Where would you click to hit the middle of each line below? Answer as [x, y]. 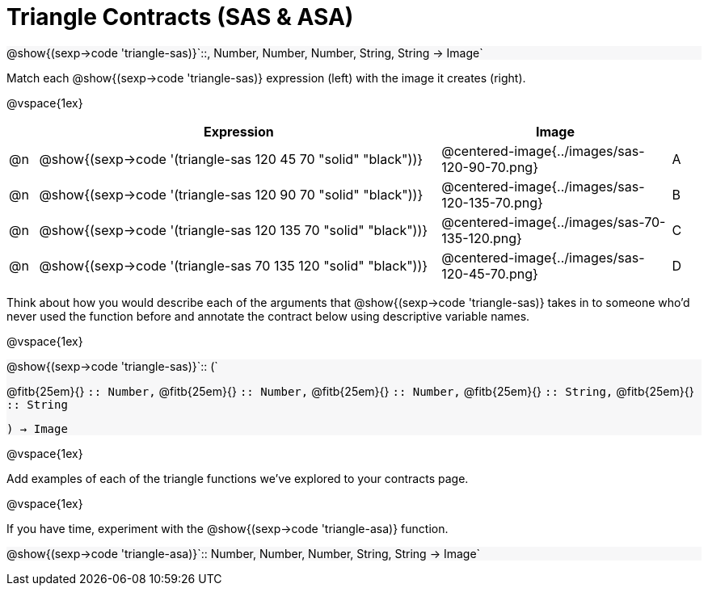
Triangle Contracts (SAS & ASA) [180, 17]
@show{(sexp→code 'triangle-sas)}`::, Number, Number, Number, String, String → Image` [245, 52]
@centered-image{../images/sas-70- [554, 222]
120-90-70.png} [490, 167]
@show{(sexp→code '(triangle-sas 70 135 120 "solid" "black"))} [234, 265]
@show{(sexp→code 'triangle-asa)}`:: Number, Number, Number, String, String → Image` [244, 553]
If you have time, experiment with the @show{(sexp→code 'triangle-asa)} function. [228, 528]
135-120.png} [482, 238]
